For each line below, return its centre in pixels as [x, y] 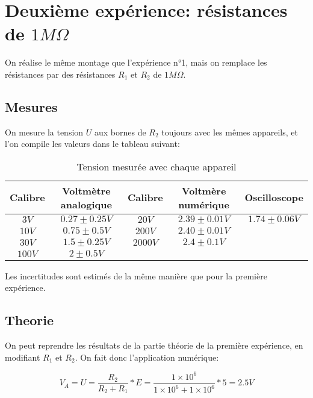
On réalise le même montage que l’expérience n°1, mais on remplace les [136, 62]
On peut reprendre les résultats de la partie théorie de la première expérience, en [154, 345]
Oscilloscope [274, 197]
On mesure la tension [44, 132]
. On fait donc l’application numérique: [147, 357]
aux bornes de [120, 132]
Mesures [31, 106]
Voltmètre [86, 190]
